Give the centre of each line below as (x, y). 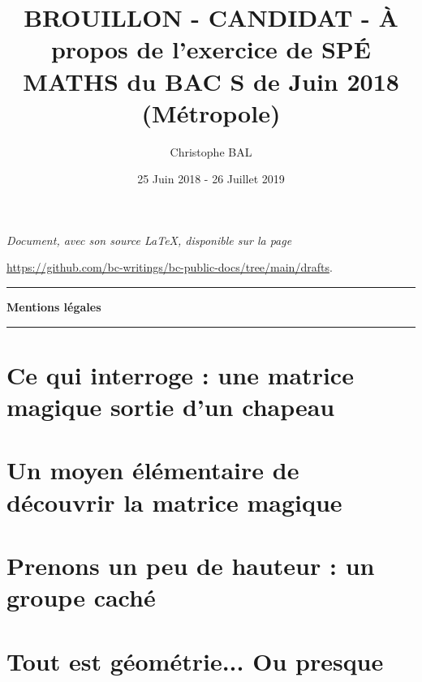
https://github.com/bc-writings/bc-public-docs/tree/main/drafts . (170, 267)
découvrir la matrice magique (174, 502)
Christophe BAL (211, 151)
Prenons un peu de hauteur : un (191, 565)
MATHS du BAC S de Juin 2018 (211, 81)
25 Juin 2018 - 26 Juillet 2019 (211, 179)
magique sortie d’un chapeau (171, 407)
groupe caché (81, 597)
